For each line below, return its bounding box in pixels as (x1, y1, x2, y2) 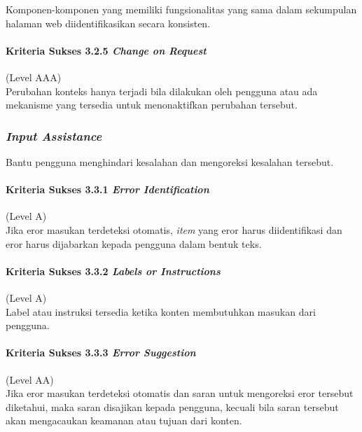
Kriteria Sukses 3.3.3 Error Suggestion (6, 345, 196, 360)
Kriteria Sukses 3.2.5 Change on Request (6, 43, 207, 57)
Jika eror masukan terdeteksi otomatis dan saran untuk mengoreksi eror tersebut (6, 386, 354, 400)
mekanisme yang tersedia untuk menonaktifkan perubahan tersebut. (6, 97, 298, 112)
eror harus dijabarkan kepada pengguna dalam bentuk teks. (6, 236, 262, 251)
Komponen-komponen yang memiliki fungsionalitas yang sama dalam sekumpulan (6, 2, 357, 16)
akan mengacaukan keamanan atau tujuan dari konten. (6, 413, 242, 428)
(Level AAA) (6, 69, 62, 84)
